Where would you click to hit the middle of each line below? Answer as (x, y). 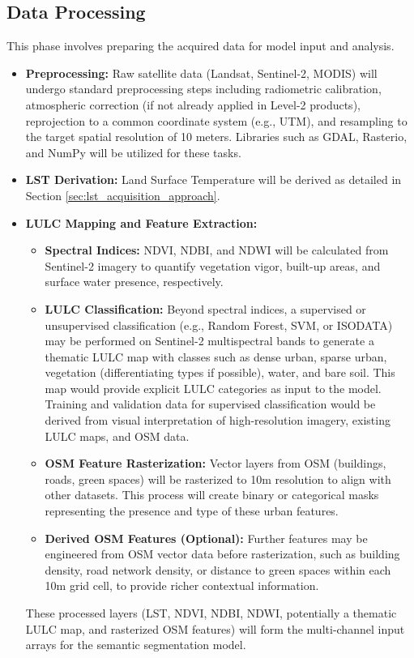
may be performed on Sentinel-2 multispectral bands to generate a (209, 341)
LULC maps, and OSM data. (117, 436)
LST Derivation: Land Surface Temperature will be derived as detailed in (213, 179)
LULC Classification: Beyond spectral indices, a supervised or (205, 308)
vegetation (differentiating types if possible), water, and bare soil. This (220, 372)
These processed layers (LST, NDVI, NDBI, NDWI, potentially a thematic (211, 613)
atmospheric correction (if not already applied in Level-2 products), (193, 104)
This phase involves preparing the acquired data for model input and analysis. (201, 46)
